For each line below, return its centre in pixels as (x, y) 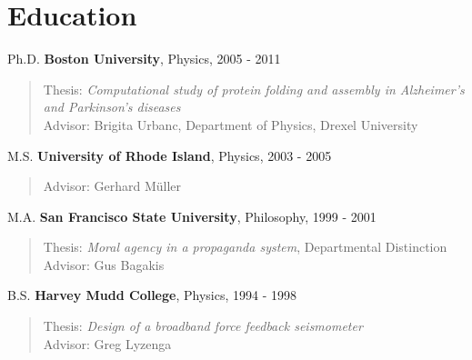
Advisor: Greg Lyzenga (107, 343)
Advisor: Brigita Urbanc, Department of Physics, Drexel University (231, 124)
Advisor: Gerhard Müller (112, 186)
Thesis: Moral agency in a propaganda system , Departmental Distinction (245, 247)
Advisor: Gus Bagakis (104, 264)
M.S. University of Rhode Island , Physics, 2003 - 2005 (170, 155)
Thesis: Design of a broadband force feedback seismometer (203, 326)
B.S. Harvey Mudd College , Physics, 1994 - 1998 (152, 295)
